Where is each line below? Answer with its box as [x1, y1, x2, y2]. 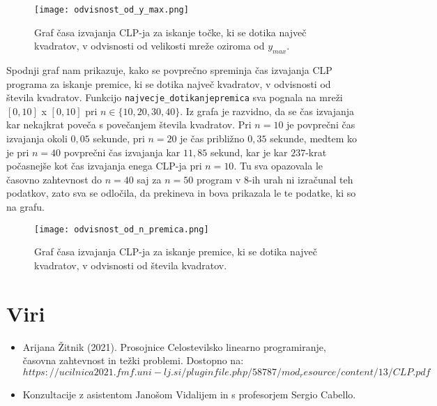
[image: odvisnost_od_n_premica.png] [34, 224, 209, 234]
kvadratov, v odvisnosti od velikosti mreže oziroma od [34, 38, 265, 53]
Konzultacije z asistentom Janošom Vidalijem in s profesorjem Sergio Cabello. [22, 386, 356, 401]
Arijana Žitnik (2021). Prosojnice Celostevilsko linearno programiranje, [22, 339, 326, 354]
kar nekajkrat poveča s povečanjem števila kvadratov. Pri [6, 117, 252, 132]
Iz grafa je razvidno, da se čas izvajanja [185, 103, 355, 118]
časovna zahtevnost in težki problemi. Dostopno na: [22, 353, 244, 368]
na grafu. [6, 200, 45, 214]
